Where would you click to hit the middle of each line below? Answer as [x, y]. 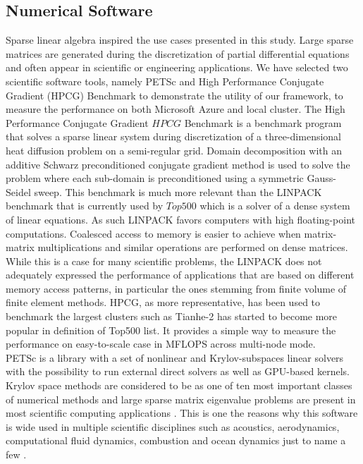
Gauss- [321, 178]
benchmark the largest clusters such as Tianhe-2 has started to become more [172, 316]
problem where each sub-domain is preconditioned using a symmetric [155, 178]
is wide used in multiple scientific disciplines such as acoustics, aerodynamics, [173, 426]
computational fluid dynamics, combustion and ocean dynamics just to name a [176, 440]
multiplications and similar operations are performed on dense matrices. [193, 247]
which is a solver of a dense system [275, 206]
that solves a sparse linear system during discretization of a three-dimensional [174, 136]
